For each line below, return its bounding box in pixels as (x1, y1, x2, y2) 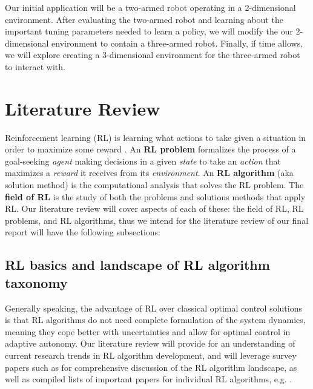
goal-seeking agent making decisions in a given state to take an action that (5, 154, 281, 167)
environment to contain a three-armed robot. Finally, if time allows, (51, 36, 303, 49)
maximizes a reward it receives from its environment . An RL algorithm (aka (5, 166, 294, 179)
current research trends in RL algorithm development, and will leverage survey (5, 349, 297, 361)
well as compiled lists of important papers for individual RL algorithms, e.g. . (5, 373, 292, 385)
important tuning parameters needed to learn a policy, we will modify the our (5, 25, 293, 38)
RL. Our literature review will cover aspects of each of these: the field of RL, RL (5, 202, 304, 215)
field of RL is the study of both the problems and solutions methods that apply (5, 190, 306, 203)
